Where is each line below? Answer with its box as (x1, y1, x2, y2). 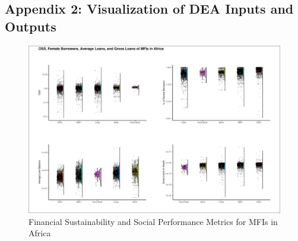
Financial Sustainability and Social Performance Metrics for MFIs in (28, 215, 278, 227)
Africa (28, 227, 51, 239)
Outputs (5, 17, 56, 35)
